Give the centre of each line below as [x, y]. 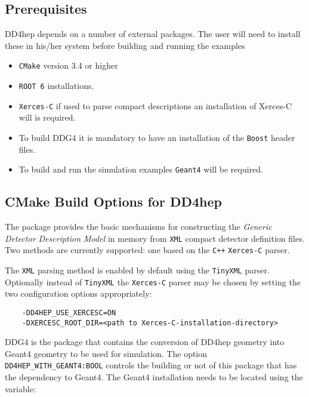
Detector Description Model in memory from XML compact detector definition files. [155, 238]
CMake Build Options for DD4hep [113, 201]
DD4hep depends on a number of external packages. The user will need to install [153, 34]
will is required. [47, 117]
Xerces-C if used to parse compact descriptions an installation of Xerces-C [155, 105]
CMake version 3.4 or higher [68, 65]
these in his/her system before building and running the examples [125, 45]
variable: [20, 388]
